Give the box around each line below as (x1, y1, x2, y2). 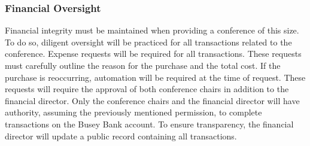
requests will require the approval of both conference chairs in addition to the (5, 83, 289, 95)
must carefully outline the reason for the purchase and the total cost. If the (5, 59, 281, 71)
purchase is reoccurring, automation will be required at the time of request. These (5, 71, 306, 83)
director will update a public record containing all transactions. (5, 129, 237, 142)
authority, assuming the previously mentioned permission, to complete (5, 106, 262, 118)
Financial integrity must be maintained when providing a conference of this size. (5, 24, 299, 36)
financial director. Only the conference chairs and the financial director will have (5, 94, 300, 107)
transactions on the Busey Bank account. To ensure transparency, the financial (5, 117, 294, 130)
